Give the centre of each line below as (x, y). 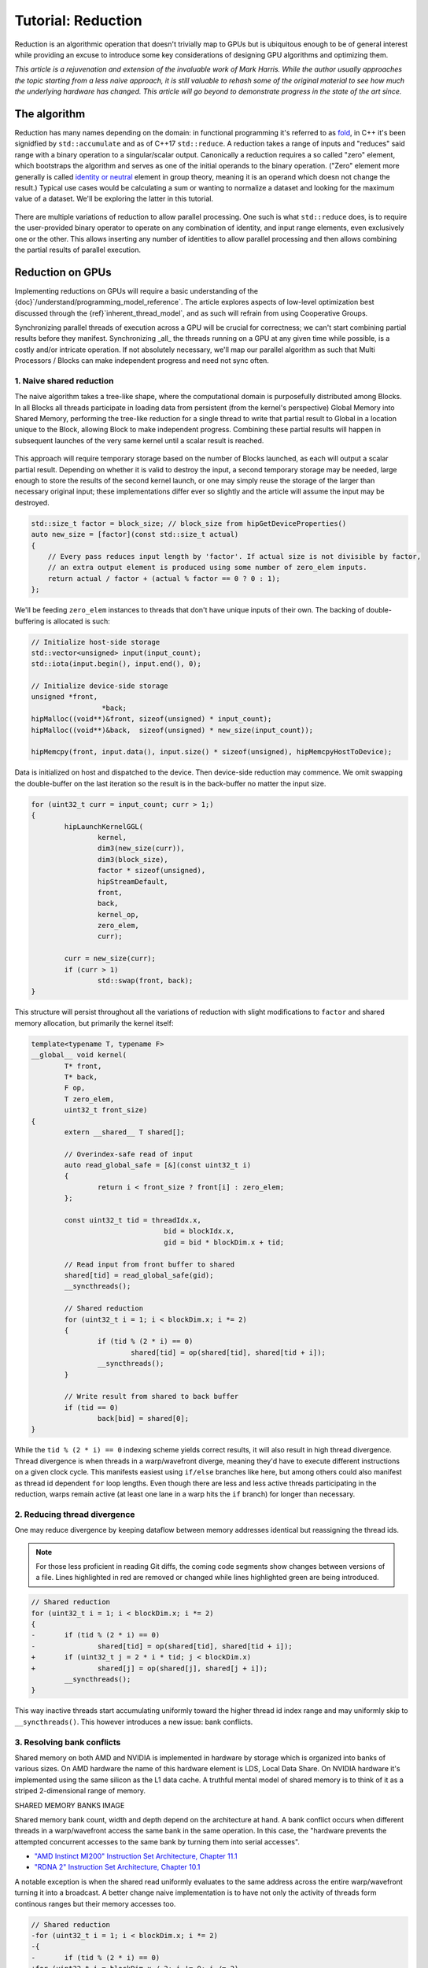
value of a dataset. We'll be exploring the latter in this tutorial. (114, 199)
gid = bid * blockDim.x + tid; (224, 1242)
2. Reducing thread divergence (75, 1514)
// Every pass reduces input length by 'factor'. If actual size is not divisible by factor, (234, 556)
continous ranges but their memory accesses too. (95, 1903)
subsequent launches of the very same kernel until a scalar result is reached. (139, 440)
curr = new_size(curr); (110, 959)
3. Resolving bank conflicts (68, 1742)
